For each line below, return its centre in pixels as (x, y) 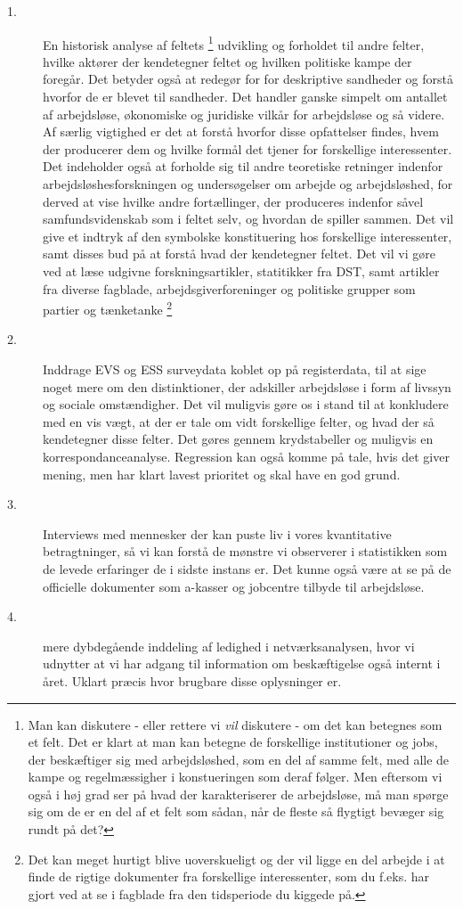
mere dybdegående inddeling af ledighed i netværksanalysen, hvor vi (229, 646)
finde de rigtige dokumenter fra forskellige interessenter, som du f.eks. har (229, 876)
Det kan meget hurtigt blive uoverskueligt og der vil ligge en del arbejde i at (236, 859)
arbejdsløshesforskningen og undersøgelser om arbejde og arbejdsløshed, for (248, 184)
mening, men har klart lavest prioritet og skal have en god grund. (222, 474)
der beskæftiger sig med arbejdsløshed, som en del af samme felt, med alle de (239, 759)
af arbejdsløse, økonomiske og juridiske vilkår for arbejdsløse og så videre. (244, 114)
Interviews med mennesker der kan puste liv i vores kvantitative (217, 533)
